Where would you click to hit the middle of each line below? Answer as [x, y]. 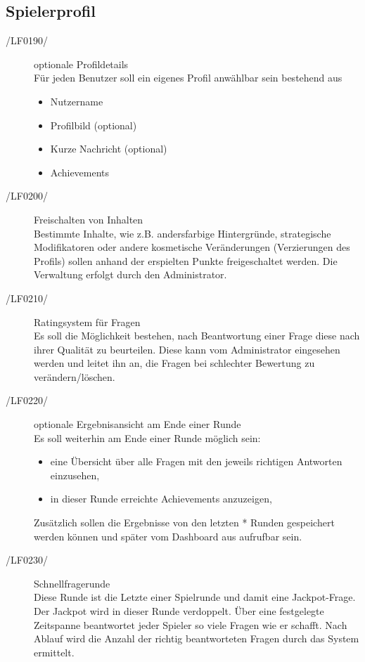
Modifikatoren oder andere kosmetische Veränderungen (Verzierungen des [192, 247]
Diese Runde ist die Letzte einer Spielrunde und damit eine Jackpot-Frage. [195, 597]
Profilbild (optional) [94, 125]
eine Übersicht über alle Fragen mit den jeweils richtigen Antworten [196, 461]
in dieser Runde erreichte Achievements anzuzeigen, [161, 499]
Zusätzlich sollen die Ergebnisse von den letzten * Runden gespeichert [184, 523]
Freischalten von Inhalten [89, 219]
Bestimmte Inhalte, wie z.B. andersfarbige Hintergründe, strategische [182, 233]
